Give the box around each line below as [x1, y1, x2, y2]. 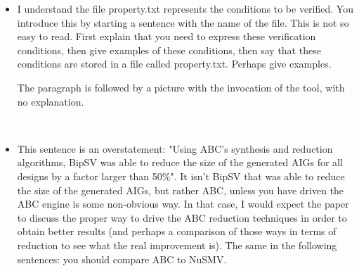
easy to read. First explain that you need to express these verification [17, 29, 316, 44]
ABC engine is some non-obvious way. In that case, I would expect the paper [17, 196, 349, 211]
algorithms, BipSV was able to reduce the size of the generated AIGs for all [17, 155, 343, 170]
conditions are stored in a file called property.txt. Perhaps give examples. [17, 56, 332, 71]
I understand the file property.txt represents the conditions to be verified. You [17, 1, 353, 15]
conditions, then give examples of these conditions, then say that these [17, 42, 321, 57]
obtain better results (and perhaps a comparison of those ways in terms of [17, 224, 337, 239]
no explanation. [17, 94, 84, 108]
